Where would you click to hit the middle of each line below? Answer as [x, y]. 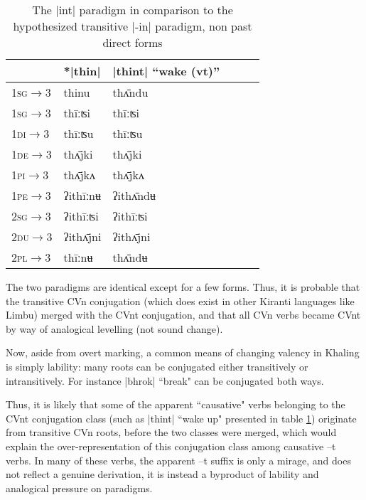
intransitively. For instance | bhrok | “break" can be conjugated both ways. [165, 380]
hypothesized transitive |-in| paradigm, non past [133, 26]
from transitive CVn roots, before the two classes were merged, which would [171, 432]
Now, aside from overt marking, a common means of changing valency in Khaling [183, 352]
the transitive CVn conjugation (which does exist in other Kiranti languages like [180, 300]
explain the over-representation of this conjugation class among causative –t [171, 446]
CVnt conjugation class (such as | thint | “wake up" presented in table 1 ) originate [181, 418]
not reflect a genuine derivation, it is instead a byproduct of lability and [162, 474]
